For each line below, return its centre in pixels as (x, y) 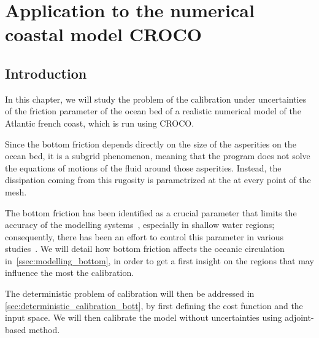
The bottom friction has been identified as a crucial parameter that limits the (151, 212)
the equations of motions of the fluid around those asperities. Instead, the (143, 167)
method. (44, 329)
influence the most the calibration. (70, 273)
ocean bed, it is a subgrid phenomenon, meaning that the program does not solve (158, 156)
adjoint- (299, 317)
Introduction (46, 73)
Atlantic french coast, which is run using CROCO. (100, 123)
